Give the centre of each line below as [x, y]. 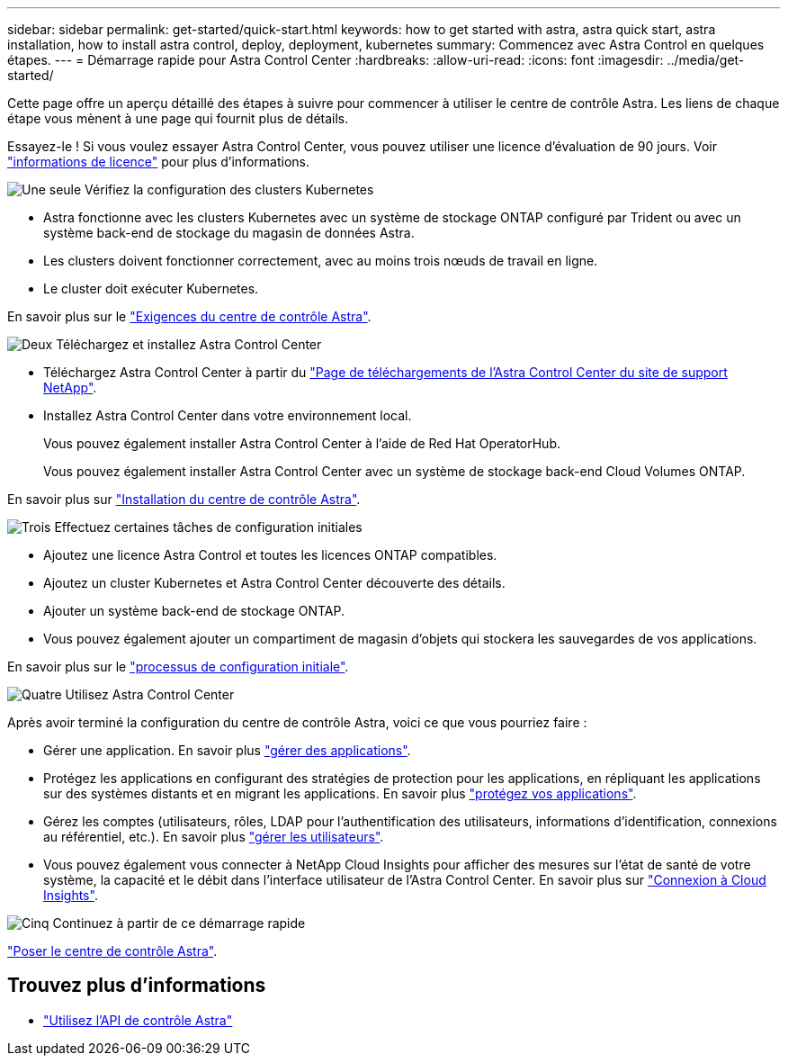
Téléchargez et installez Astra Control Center [189, 344]
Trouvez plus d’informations [137, 986]
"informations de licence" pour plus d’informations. [158, 162]
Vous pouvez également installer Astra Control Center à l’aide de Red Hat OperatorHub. [302, 443]
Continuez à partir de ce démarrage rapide [179, 923]
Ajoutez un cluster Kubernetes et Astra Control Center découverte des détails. [274, 583]
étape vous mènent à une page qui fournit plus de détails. [178, 118]
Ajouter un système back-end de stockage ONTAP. [194, 611]
